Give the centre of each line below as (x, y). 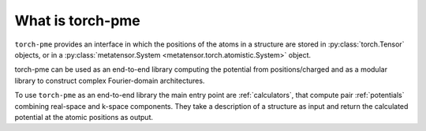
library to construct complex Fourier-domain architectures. (110, 80)
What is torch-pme (78, 21)
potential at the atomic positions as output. (84, 117)
